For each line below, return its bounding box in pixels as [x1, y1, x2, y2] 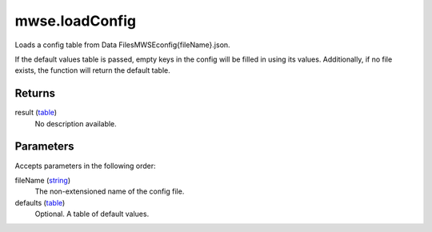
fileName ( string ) [14, 175, 71, 185]
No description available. [34, 118, 118, 128]
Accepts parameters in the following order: [14, 161, 156, 170]
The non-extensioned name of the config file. [34, 186, 185, 196]
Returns [14, 86, 56, 100]
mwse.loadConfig [14, 12, 136, 30]
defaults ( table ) [14, 198, 66, 207]
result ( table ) [14, 108, 58, 118]
